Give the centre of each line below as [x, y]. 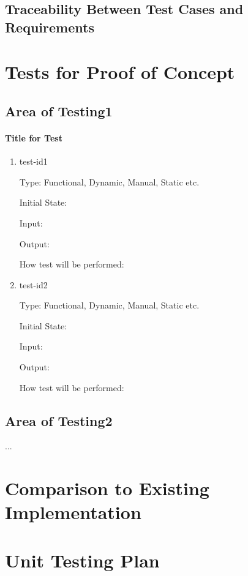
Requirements [50, 27]
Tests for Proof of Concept [120, 72]
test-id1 [33, 161]
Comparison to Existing [107, 488]
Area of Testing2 [59, 420]
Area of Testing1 [59, 110]
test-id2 [33, 284]
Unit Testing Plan [82, 560]
